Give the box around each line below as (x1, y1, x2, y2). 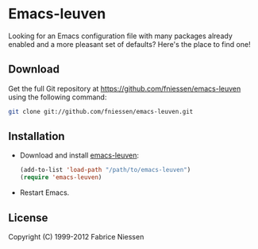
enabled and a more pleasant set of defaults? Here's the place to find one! (8, 39, 252, 49)
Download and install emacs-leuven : (19, 150, 140, 160)
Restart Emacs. (19, 188, 70, 197)
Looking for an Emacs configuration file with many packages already (8, 31, 233, 41)
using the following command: (8, 92, 107, 102)
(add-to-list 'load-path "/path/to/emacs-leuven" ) (19, 166, 191, 174)
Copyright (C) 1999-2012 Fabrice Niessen (8, 232, 144, 241)
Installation (8, 130, 65, 143)
